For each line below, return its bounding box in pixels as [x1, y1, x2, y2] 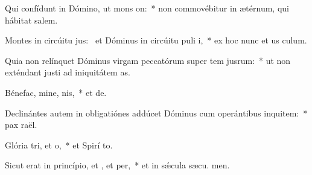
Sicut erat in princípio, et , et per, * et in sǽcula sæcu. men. [5, 159, 230, 171]
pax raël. [5, 118, 37, 131]
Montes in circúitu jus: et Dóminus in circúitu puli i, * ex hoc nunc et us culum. [5, 34, 307, 46]
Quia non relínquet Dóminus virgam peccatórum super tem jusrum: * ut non [5, 54, 291, 66]
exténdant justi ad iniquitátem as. [5, 66, 130, 78]
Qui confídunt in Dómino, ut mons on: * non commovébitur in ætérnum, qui [5, 2, 289, 14]
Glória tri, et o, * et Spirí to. [5, 138, 113, 151]
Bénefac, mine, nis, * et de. [5, 86, 107, 98]
